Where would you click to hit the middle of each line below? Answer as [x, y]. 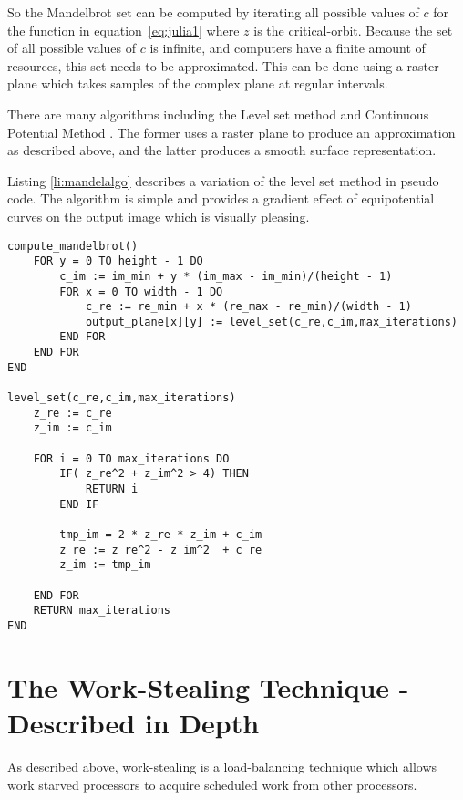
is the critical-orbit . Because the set [353, 30]
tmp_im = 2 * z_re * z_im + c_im [161, 535]
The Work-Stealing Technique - [208, 686]
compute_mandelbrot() [73, 246]
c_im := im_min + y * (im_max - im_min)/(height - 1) [226, 276]
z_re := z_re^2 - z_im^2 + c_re [161, 550]
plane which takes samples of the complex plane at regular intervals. [198, 83]
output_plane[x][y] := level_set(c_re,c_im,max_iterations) [271, 322]
